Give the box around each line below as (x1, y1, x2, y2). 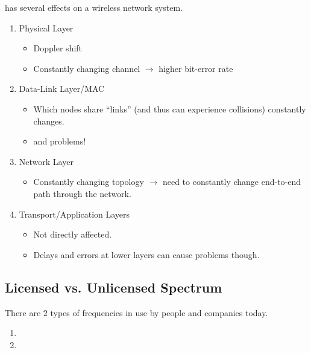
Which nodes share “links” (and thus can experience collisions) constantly (33, 102, 306, 115)
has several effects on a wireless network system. (5, 1, 183, 13)
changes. (33, 114, 64, 127)
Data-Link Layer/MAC (19, 82, 105, 95)
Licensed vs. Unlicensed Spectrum (5, 277, 222, 296)
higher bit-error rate (159, 62, 233, 74)
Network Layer (19, 155, 74, 167)
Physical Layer (19, 21, 74, 34)
